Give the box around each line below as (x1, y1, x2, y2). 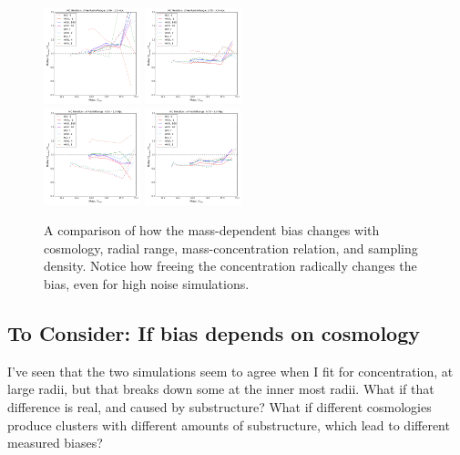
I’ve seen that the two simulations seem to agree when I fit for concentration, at (7, 361, 454, 380)
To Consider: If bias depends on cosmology (7, 318, 420, 346)
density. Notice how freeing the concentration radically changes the (44, 256, 417, 275)
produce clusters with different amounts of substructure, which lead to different (7, 415, 450, 434)
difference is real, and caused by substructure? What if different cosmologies (7, 397, 432, 416)
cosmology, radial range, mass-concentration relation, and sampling (44, 238, 418, 257)
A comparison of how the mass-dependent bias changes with (44, 221, 380, 240)
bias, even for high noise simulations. (44, 274, 250, 293)
